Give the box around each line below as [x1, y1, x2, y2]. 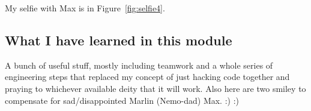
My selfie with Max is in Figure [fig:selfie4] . [5, 2, 165, 14]
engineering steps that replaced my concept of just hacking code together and [5, 70, 290, 83]
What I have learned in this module [5, 30, 232, 49]
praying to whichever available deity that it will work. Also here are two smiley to [5, 82, 306, 94]
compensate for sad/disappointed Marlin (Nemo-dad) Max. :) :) [5, 94, 240, 106]
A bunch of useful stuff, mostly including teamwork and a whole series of [5, 58, 273, 71]
